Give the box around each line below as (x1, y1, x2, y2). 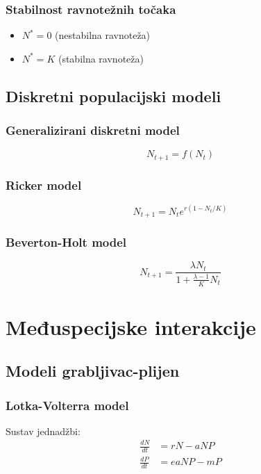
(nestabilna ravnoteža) (55, 28, 151, 42)
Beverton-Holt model (6, 233, 127, 250)
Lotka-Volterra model (6, 396, 129, 414)
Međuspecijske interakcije (6, 312, 256, 341)
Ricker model (6, 176, 82, 193)
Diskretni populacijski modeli (6, 85, 221, 106)
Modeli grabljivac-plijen (6, 360, 180, 382)
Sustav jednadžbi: (6, 423, 81, 438)
